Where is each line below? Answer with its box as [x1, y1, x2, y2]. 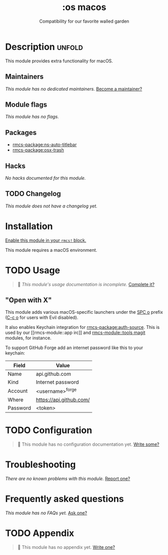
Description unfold [5, 41, 83, 52]
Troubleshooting [5, 459, 76, 470]
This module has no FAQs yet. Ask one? [5, 510, 87, 516]
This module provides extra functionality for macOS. [5, 57, 113, 64]
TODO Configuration [5, 425, 92, 436]
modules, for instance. [5, 335, 52, 341]
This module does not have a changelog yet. [5, 203, 98, 209]
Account [8, 387, 28, 394]
